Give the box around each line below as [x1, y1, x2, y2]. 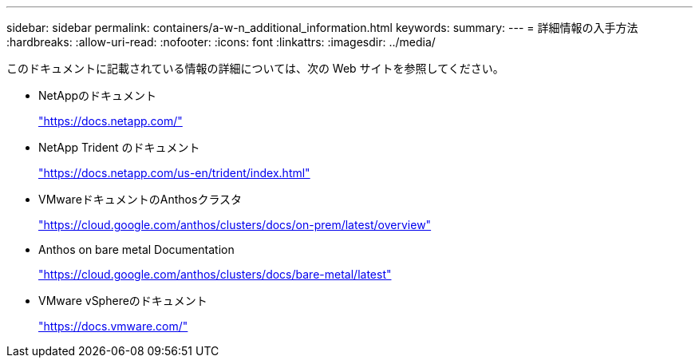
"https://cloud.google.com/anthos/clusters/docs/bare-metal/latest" [38, 267, 392, 281]
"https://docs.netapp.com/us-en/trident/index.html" [38, 166, 310, 180]
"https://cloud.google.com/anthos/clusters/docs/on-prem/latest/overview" [38, 218, 432, 231]
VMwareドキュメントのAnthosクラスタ [38, 192, 243, 206]
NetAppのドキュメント [38, 89, 157, 102]
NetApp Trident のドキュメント [38, 140, 200, 154]
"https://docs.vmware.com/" [38, 319, 188, 333]
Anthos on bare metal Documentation [38, 243, 235, 256]
